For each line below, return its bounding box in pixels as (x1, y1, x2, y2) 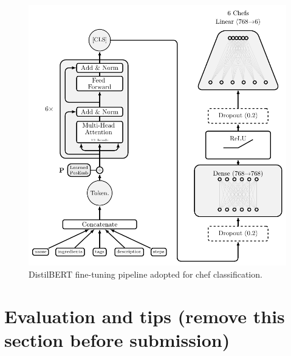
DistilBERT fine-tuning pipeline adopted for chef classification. (29, 267, 262, 280)
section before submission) (4, 327, 230, 352)
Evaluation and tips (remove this (4, 303, 285, 328)
